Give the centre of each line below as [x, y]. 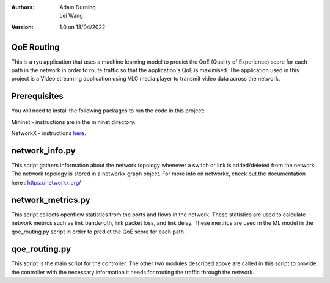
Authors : [23, 7]
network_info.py [43, 151]
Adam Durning [78, 7]
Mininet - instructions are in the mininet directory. [73, 122]
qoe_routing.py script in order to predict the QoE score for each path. [98, 232]
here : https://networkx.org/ [46, 182]
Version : [22, 27]
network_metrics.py [51, 200]
